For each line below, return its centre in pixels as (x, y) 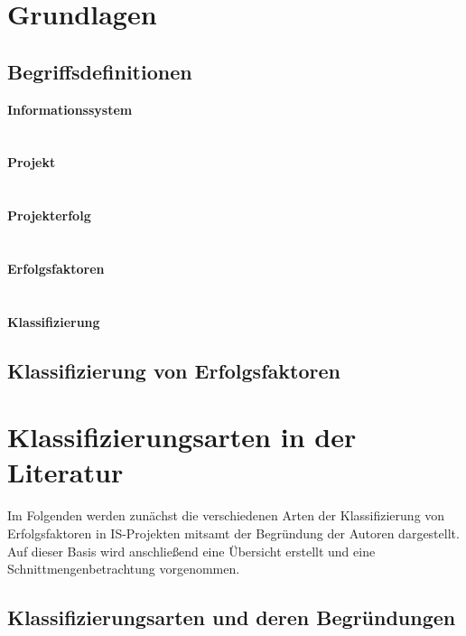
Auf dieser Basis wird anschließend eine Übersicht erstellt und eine (191, 551)
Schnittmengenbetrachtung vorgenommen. (124, 569)
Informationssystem (70, 109)
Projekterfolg (49, 215)
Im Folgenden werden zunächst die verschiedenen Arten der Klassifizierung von (226, 515)
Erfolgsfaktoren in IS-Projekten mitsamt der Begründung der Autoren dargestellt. (233, 533)
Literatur (65, 472)
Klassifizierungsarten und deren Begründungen (232, 617)
